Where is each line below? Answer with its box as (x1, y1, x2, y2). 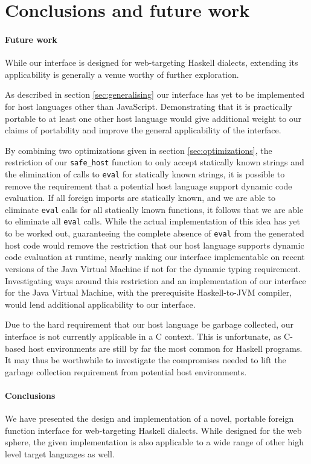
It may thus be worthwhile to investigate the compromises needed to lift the (5, 354, 286, 366)
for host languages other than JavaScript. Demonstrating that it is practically (5, 100, 292, 112)
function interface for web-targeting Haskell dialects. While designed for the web (5, 424, 302, 436)
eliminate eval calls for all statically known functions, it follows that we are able (5, 203, 304, 215)
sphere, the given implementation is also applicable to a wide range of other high (5, 436, 304, 448)
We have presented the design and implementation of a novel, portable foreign (5, 412, 294, 425)
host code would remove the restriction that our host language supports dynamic (5, 238, 304, 251)
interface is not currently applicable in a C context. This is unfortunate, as (5, 329, 281, 342)
